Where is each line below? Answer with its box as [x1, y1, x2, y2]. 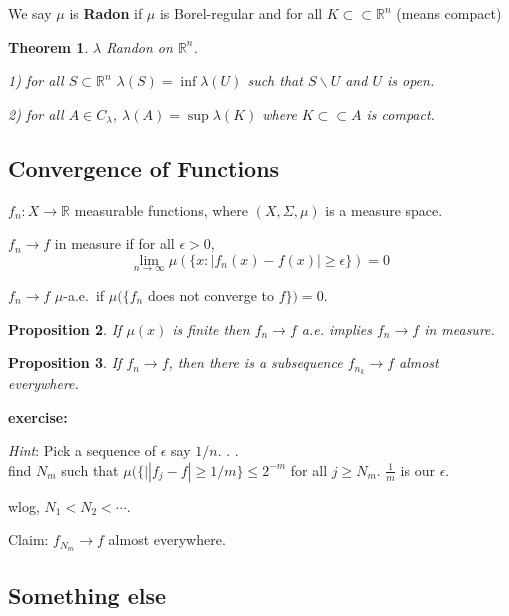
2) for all [8, 103, 64, 124]
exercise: [8, 406, 68, 427]
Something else [8, 579, 167, 610]
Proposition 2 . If [8, 318, 122, 339]
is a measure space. [325, 199, 443, 220]
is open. [386, 70, 435, 91]
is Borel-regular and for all [159, 3, 323, 23]
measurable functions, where [74, 199, 249, 220]
